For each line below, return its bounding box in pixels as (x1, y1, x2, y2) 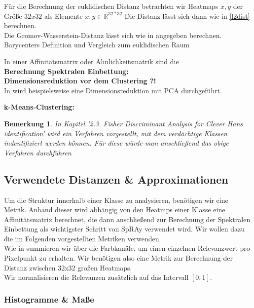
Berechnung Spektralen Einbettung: (4, 66, 129, 76)
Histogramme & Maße (4, 293, 94, 305)
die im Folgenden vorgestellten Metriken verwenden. (4, 233, 161, 243)
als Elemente (44, 10, 83, 21)
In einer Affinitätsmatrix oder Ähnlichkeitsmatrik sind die (4, 56, 179, 66)
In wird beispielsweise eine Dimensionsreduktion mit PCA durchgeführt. (4, 85, 222, 95)
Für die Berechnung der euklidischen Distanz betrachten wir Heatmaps (4, 1, 218, 11)
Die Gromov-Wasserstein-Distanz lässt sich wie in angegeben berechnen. (4, 30, 222, 40)
